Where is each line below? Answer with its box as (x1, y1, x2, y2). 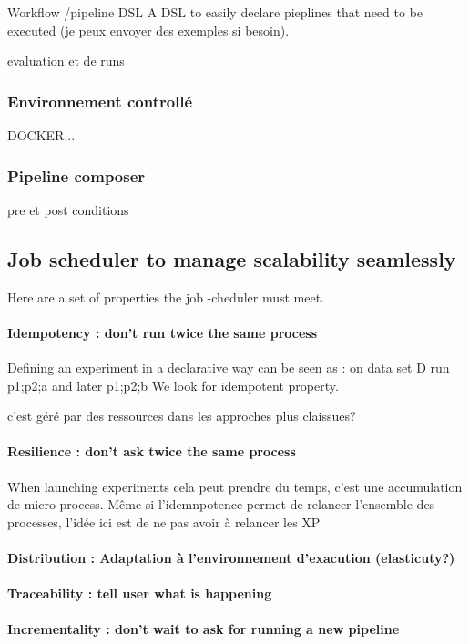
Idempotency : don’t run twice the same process (7, 322, 318, 342)
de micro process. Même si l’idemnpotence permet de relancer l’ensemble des (7, 495, 435, 514)
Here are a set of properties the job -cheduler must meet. (7, 287, 325, 306)
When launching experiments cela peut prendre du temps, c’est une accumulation (7, 476, 463, 496)
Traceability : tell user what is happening (7, 584, 272, 603)
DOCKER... (7, 126, 76, 144)
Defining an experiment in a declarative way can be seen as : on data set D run (7, 358, 450, 376)
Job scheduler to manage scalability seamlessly (7, 244, 456, 272)
